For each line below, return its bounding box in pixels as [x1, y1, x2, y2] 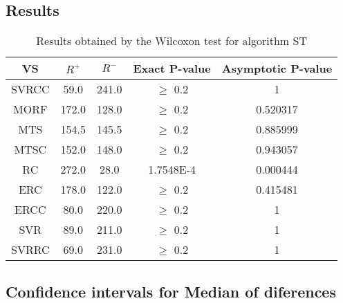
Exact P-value [133, 60, 211, 77]
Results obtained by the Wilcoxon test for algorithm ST [36, 33, 307, 49]
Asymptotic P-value [221, 60, 333, 77]
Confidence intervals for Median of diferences [6, 280, 336, 302]
